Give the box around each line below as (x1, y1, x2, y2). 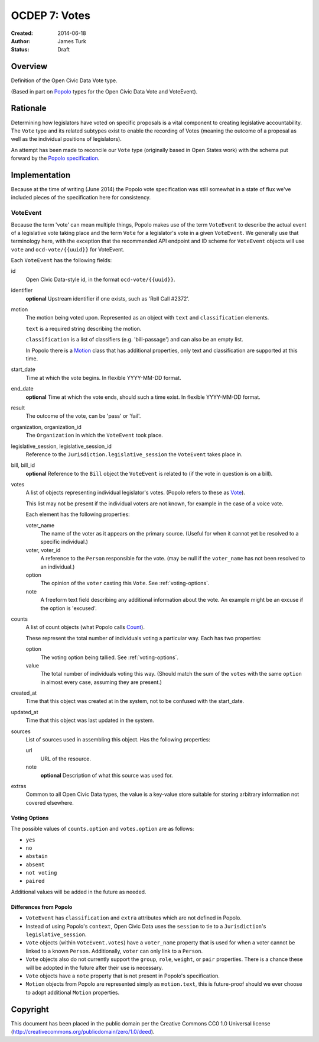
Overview (11, 62, 48, 72)
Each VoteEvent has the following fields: (11, 257, 112, 264)
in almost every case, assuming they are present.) (40, 678, 162, 686)
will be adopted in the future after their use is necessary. (25, 964, 164, 971)
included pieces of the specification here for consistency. (11, 194, 151, 201)
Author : (11, 37, 31, 44)
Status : (11, 46, 30, 53)
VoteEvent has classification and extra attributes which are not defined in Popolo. (25, 914, 242, 921)
